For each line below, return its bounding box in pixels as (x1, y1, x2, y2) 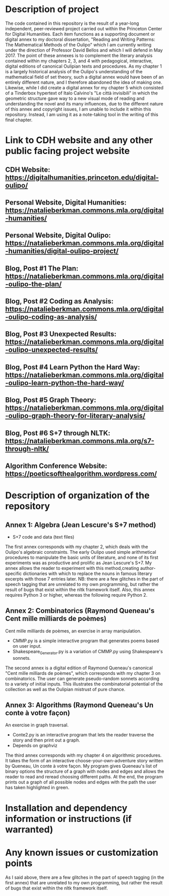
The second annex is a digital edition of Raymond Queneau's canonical (5, 665, 153, 671)
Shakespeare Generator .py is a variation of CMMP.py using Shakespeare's (12, 648, 163, 656)
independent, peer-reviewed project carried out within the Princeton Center (5, 25, 162, 31)
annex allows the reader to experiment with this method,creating (5, 565, 140, 571)
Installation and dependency (5, 802, 128, 814)
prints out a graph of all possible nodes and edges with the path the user (5, 779, 156, 785)
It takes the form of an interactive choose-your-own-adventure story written (5, 758, 163, 764)
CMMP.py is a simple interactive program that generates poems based (12, 638, 159, 644)
